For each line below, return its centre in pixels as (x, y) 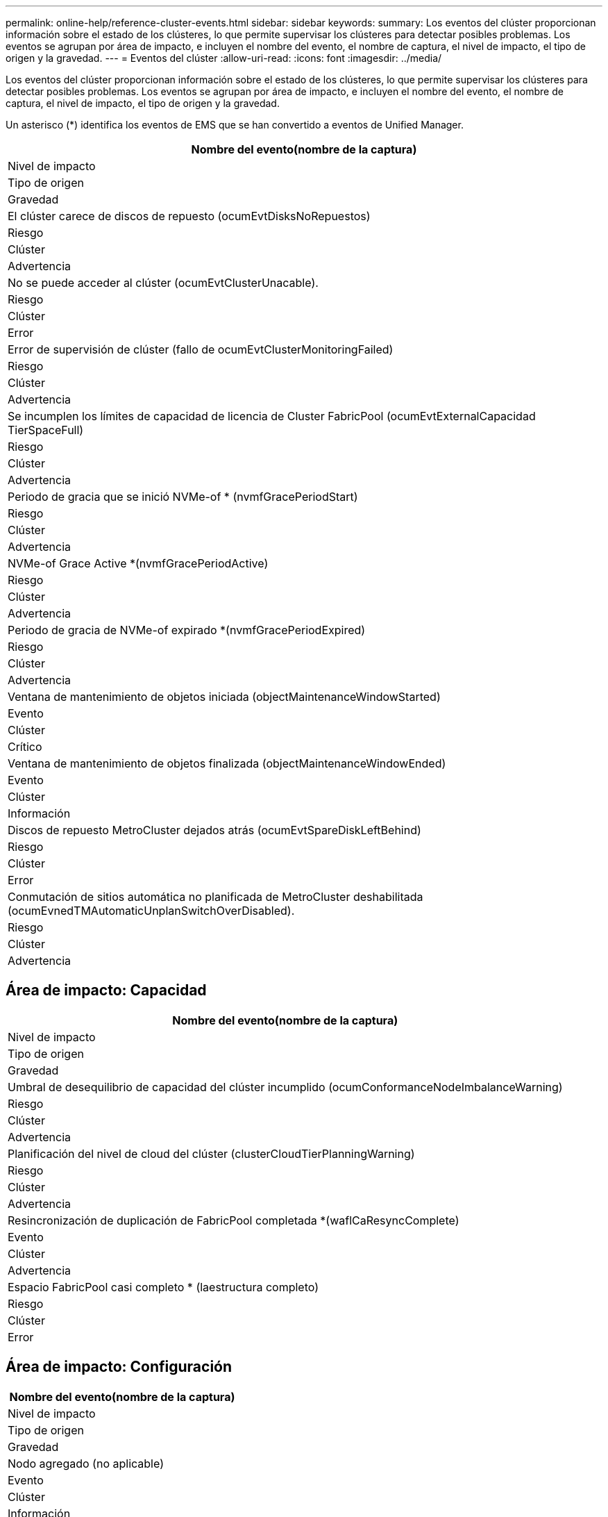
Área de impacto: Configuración (119, 1367)
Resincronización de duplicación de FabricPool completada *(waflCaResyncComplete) (234, 1220)
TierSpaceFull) (46, 430)
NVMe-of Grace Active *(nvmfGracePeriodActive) (138, 563)
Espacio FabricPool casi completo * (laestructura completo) (163, 1287)
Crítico (25, 747)
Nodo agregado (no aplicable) (86, 1463)
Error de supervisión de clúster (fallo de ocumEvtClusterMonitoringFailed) (201, 349)
